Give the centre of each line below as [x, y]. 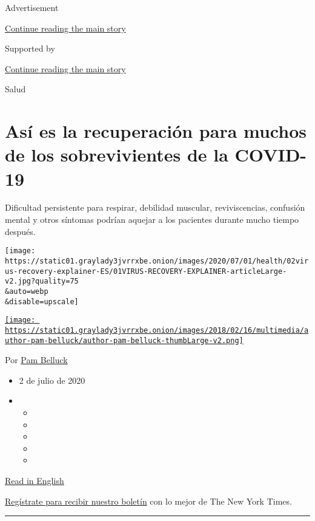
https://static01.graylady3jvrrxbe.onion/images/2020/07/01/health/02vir [157, 261]
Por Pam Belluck [36, 360]
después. [20, 231]
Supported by [30, 48]
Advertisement [32, 7]
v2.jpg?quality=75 [42, 281]
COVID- [271, 155]
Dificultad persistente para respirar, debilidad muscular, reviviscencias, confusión [155, 207]
